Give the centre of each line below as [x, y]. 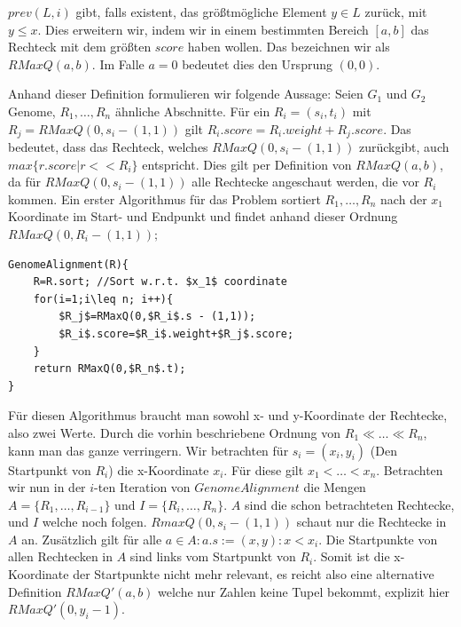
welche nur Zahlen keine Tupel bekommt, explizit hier [304, 591]
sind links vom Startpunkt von [213, 556]
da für [25, 182]
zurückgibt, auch [404, 147]
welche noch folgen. [94, 522]
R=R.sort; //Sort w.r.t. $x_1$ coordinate [160, 282]
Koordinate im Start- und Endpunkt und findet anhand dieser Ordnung [203, 216]
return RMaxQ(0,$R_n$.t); [109, 369]
